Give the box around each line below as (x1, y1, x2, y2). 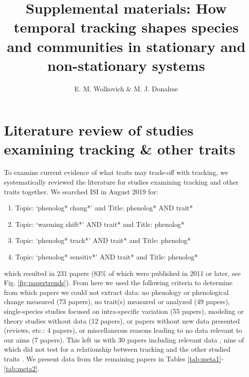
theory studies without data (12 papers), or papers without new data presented (4, 315, 240, 326)
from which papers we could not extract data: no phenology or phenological (4, 287, 229, 297)
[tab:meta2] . (4, 363, 40, 373)
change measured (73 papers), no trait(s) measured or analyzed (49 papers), (4, 296, 230, 307)
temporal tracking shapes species (14, 17, 239, 37)
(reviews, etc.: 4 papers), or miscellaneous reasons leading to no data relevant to (4, 325, 242, 335)
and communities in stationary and (7, 36, 246, 56)
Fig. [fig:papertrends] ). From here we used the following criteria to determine (4, 277, 233, 288)
